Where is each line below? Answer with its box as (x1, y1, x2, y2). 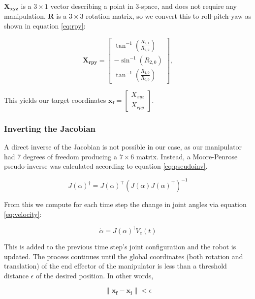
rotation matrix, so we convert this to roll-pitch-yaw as (86, 11, 252, 21)
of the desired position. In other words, (35, 270, 154, 280)
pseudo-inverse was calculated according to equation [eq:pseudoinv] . (4, 161, 208, 171)
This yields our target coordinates (4, 94, 106, 105)
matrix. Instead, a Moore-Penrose (136, 151, 238, 161)
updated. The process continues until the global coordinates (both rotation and (4, 251, 243, 261)
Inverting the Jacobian (4, 122, 96, 134)
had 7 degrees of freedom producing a (4, 151, 118, 161)
